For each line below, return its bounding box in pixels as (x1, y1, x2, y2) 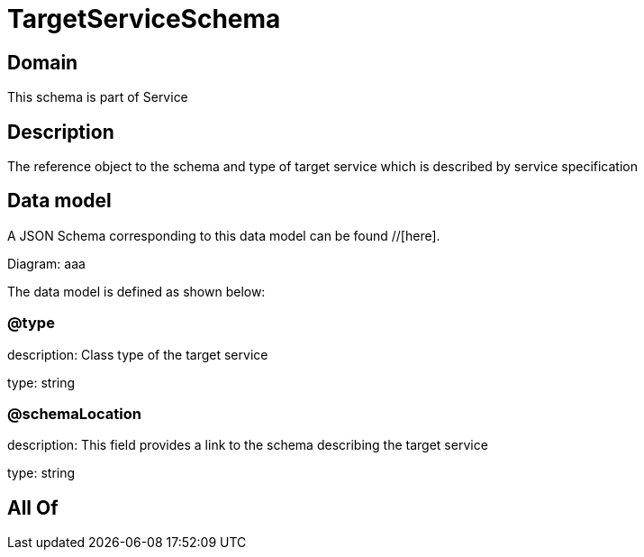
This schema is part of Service (7, 89, 188, 105)
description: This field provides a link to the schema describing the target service (7, 437, 488, 453)
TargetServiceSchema (7, 4, 281, 34)
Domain (7, 50, 78, 74)
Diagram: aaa (7, 255, 86, 271)
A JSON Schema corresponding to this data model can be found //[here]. (7, 227, 440, 243)
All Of (7, 496, 59, 519)
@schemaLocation (7, 404, 141, 423)
